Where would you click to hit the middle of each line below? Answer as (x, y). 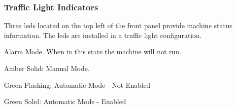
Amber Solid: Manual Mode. (47, 68)
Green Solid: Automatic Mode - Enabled (65, 101)
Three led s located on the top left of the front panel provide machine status (118, 25)
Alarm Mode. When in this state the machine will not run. (93, 52)
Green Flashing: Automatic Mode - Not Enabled (77, 85)
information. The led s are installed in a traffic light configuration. (103, 35)
